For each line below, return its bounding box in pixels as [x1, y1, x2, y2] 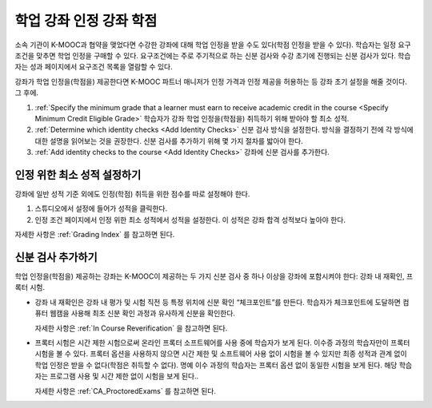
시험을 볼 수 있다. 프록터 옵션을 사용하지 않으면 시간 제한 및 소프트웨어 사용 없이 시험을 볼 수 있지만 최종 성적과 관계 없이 [34, 349, 407, 358]
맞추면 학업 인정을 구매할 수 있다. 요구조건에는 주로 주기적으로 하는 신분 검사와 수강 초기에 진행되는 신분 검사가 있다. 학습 [36, 50, 411, 60]
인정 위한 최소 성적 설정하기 [14, 168, 142, 181]
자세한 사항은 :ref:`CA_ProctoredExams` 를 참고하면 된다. [34, 386, 216, 395]
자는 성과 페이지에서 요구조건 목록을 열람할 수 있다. [14, 62, 173, 72]
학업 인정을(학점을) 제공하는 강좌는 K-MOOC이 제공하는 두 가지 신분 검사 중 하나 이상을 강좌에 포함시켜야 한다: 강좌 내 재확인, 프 [14, 271, 414, 281]
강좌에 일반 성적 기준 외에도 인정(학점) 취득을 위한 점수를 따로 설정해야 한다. [14, 188, 250, 199]
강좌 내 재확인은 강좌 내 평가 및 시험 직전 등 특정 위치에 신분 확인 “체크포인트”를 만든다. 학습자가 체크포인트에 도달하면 [34, 297, 402, 307]
